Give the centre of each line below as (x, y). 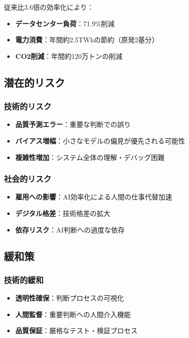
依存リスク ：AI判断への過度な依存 (70, 229)
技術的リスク (28, 106)
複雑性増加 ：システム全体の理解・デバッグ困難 (90, 157)
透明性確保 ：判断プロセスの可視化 (70, 298)
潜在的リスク (34, 82)
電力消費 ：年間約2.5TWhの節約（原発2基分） (87, 40)
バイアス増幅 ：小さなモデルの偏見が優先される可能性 (100, 140)
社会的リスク (28, 179)
